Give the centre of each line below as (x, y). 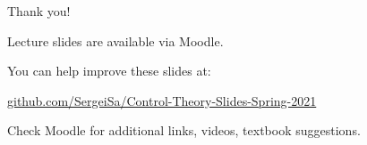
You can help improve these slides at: (109, 71)
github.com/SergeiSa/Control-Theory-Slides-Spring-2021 (162, 100)
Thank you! (39, 11)
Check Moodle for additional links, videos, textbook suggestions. (184, 130)
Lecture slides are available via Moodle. (115, 40)
